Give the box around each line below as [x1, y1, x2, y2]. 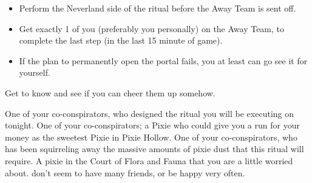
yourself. [19, 66, 50, 79]
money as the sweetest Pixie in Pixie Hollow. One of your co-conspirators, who [5, 130, 297, 143]
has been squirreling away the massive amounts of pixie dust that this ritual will [5, 142, 304, 155]
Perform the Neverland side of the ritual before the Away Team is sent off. [19, 2, 296, 14]
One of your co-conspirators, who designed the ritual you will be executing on [5, 107, 294, 119]
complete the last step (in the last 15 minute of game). [19, 34, 223, 47]
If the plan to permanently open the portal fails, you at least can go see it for [19, 54, 308, 67]
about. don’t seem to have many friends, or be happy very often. [5, 166, 245, 179]
